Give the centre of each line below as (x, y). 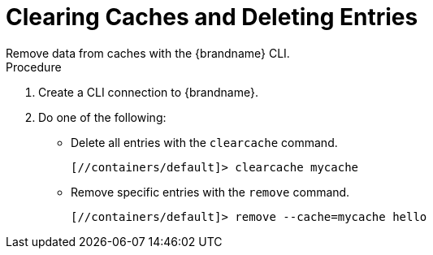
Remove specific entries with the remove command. (210, 192)
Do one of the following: (102, 117)
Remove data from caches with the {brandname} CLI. (148, 53)
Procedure (34, 67)
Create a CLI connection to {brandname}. (148, 92)
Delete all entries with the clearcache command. (204, 142)
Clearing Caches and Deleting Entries (212, 17)
